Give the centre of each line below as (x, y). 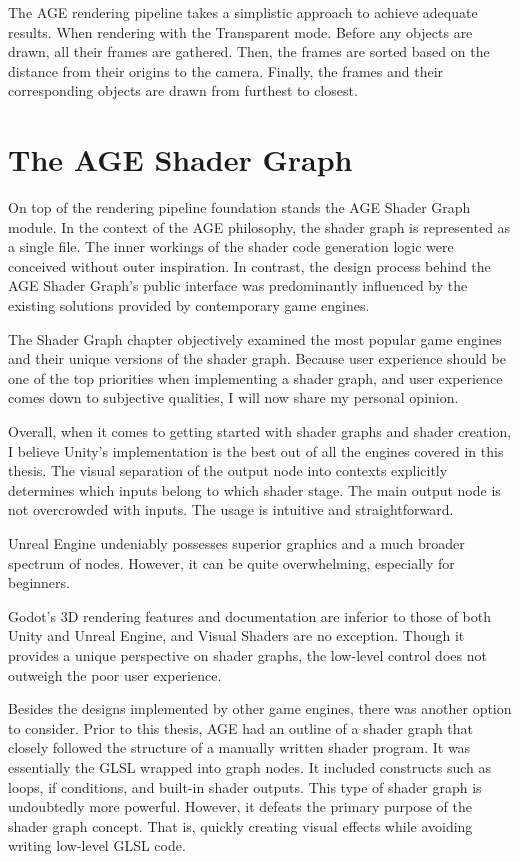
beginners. (39, 582)
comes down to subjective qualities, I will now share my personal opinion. (233, 397)
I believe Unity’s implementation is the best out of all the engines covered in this (256, 450)
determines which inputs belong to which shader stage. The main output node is (254, 489)
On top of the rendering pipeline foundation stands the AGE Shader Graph (239, 207)
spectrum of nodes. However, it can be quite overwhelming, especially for (231, 562)
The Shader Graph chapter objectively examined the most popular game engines (255, 338)
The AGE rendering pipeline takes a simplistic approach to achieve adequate (243, 12)
